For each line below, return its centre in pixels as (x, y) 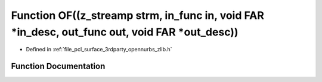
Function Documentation (58, 66)
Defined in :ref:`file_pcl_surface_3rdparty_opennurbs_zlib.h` (99, 50)
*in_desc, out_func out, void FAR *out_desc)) (125, 32)
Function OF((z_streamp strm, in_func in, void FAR (138, 15)
